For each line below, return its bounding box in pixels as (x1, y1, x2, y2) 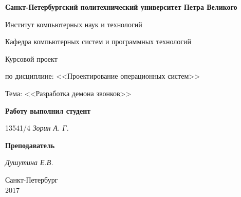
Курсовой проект (5, 53, 58, 64)
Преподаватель (5, 139, 55, 150)
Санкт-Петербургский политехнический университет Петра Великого (5, 2, 237, 12)
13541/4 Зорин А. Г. (5, 122, 69, 133)
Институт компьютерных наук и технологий (5, 19, 142, 29)
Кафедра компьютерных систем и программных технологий (5, 36, 192, 47)
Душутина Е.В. (5, 157, 53, 168)
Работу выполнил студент (5, 105, 91, 116)
